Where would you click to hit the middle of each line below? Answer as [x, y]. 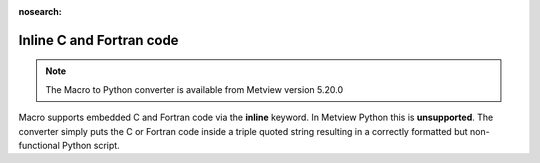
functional [39, 145]
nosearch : [40, 11]
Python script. [90, 145]
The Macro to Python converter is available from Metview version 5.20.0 [194, 89]
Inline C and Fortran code [98, 40]
